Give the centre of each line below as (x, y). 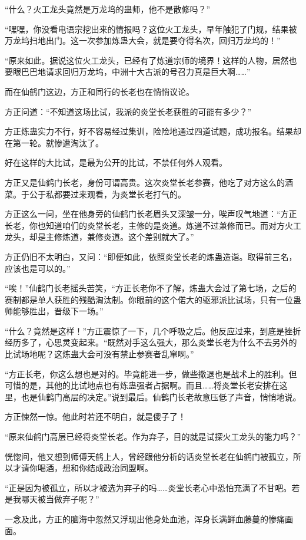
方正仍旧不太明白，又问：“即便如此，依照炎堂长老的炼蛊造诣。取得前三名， (151, 256)
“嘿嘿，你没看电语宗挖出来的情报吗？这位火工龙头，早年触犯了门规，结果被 (151, 29)
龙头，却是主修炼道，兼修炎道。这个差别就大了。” (99, 237)
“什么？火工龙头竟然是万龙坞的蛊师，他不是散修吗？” (108, 9)
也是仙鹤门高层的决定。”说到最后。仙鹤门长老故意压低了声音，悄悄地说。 (161, 396)
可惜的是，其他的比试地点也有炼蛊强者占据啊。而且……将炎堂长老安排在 (142, 385)
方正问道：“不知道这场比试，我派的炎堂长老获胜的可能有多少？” (128, 111)
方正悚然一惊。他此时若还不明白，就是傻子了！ (95, 416)
